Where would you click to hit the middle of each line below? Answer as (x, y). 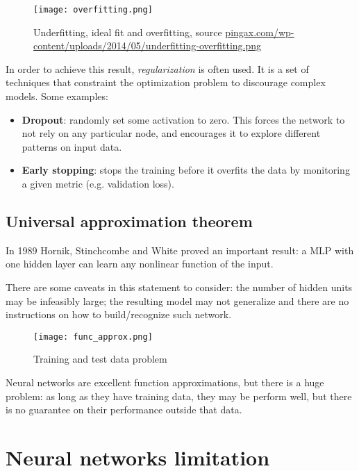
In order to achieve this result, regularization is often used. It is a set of (157, 68)
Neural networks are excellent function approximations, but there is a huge (165, 382)
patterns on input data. (72, 146)
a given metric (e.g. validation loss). (98, 183)
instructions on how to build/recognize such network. (119, 314)
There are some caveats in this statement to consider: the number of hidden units (179, 287)
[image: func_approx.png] (93, 337)
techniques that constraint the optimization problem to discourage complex (166, 82)
